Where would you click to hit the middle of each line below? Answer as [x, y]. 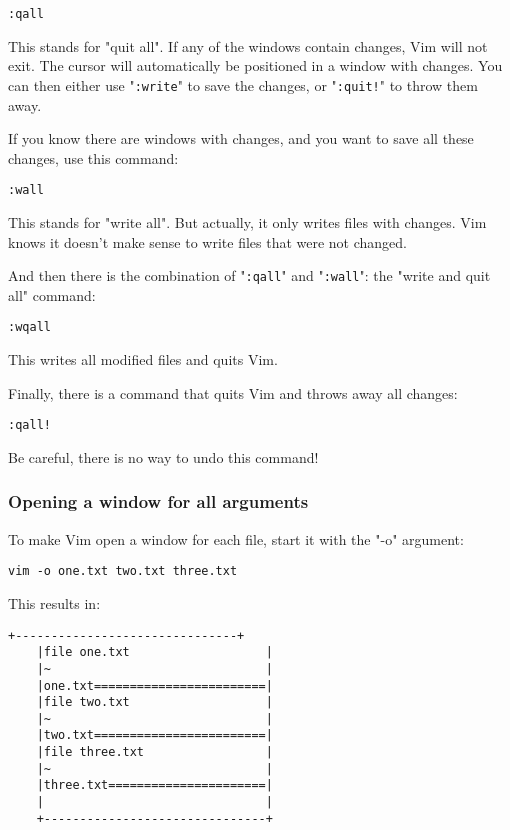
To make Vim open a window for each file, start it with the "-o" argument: [236, 538]
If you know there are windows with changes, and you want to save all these [241, 138]
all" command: [52, 294]
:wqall [29, 327]
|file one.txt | [154, 652]
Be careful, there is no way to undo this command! [163, 456]
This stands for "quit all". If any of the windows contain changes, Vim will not [248, 45]
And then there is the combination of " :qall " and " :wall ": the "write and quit [249, 275]
